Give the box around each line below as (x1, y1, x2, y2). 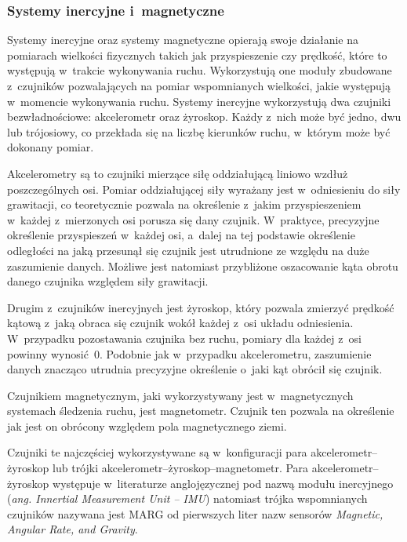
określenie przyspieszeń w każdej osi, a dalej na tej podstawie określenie (7, 227, 355, 243)
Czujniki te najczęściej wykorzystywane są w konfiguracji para (7, 444, 307, 460)
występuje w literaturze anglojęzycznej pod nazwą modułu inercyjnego (53, 475, 394, 491)
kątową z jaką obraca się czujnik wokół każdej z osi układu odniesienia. (7, 315, 354, 331)
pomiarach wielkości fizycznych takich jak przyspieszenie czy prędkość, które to (7, 46, 387, 63)
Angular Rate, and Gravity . (7, 521, 138, 537)
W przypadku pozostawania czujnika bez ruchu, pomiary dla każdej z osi (7, 329, 362, 346)
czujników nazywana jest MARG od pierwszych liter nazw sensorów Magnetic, (7, 505, 383, 522)
